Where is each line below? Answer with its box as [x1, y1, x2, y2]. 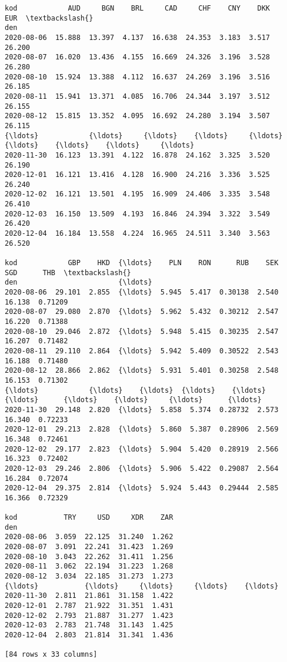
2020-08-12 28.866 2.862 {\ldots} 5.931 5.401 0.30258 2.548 [5, 366, 279, 375]
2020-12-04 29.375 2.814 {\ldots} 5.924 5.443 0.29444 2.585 [5, 484, 279, 493]
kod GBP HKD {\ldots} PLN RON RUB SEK [5, 259, 279, 268]
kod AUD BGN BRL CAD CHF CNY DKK [5, 4, 271, 12]
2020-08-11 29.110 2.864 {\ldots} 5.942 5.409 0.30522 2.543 [5, 346, 279, 355]
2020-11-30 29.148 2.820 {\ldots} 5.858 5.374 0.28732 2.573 [5, 405, 279, 414]
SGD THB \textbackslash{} [5, 268, 131, 277]
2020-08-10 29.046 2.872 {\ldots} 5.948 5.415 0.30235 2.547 [5, 327, 279, 336]
